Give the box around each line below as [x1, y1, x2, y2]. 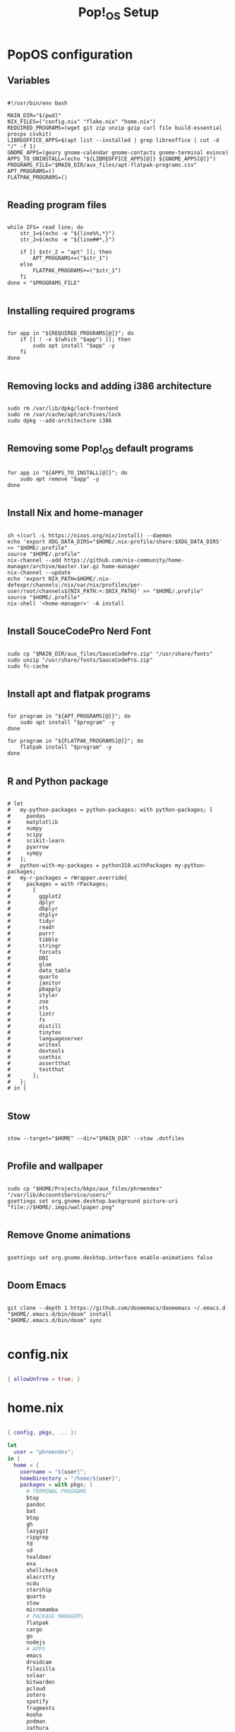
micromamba [25, 1606, 59, 1613]
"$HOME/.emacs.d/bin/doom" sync [7, 1316, 102, 1324]
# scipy [7, 831, 42, 838]
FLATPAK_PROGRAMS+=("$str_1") [32, 267, 121, 274]
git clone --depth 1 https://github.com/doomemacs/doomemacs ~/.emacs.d [7, 1304, 226, 1312]
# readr [7, 924, 55, 931]
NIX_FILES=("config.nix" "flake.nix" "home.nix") [7, 118, 157, 125]
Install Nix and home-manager [7, 507, 143, 519]
